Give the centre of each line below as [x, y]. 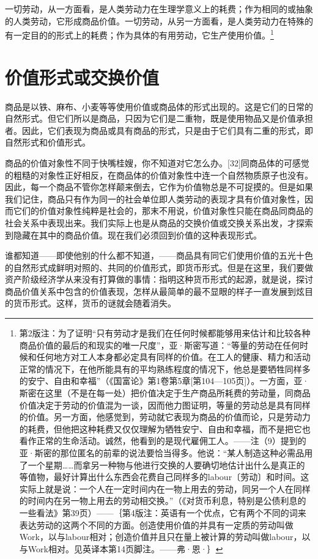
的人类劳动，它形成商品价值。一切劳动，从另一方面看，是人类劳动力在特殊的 [159, 20]
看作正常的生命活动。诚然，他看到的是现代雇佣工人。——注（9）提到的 [163, 441]
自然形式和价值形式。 [48, 142]
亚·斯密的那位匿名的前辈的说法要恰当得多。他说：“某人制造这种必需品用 [166, 453]
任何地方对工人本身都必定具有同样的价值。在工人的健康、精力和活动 [173, 357]
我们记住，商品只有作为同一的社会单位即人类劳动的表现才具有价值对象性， [155, 198]
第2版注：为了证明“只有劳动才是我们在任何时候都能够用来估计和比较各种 [165, 333]
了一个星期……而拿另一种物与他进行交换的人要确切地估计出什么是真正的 [162, 465]
